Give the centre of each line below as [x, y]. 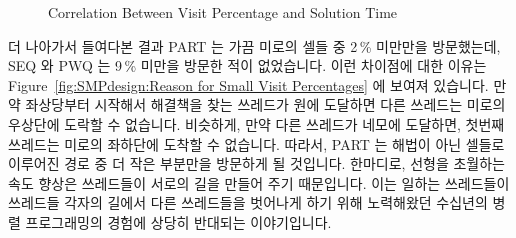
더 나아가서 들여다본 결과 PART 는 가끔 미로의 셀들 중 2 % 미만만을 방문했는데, [254, 45]
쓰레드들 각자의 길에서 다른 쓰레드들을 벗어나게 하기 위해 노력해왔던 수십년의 [248, 202]
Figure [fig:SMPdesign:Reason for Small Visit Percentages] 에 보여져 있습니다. [248, 84]
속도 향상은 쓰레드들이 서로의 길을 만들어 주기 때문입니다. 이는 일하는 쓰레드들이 [259, 182]
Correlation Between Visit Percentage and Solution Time [223, 12]
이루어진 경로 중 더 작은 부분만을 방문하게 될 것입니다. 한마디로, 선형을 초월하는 [256, 163]
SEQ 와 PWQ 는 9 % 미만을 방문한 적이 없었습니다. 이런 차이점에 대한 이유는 [247, 65]
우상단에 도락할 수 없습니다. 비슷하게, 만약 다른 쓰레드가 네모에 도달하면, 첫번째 [256, 123]
